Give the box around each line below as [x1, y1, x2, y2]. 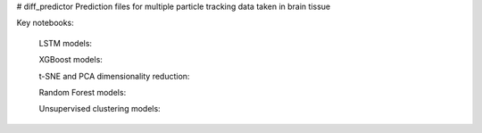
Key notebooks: [16, 18, 75, 29]
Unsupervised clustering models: [38, 104, 161, 114]
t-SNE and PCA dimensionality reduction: [38, 71, 190, 81]
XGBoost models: [38, 54, 103, 65]
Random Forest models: [38, 87, 127, 97]
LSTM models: [38, 37, 93, 48]
